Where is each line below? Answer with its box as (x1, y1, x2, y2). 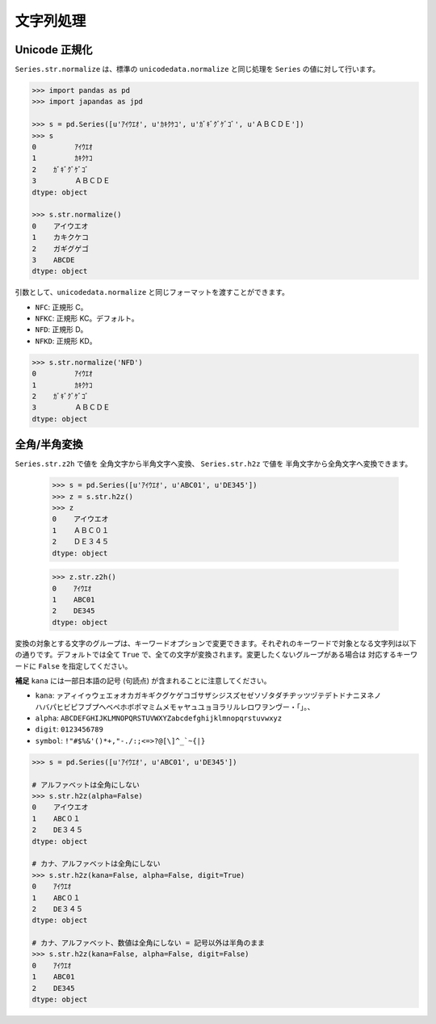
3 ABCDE (31, 255, 75, 264)
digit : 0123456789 (35, 724, 104, 734)
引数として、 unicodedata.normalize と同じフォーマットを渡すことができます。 (15, 287, 290, 297)
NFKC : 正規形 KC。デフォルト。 (35, 313, 139, 323)
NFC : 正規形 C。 (35, 302, 88, 312)
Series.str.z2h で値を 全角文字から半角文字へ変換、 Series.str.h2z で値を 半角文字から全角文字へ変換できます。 (15, 459, 413, 468)
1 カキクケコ (31, 233, 89, 242)
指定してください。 (69, 661, 132, 670)
